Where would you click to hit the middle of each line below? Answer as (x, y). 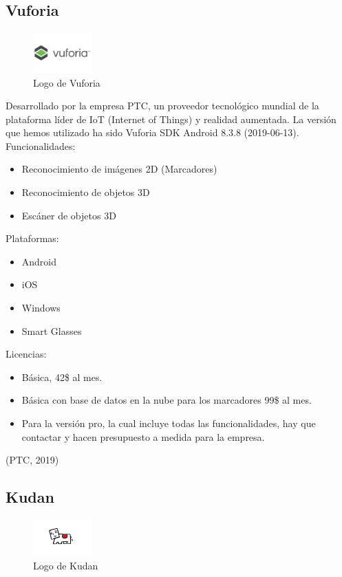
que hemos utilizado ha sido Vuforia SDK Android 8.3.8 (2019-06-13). (152, 132)
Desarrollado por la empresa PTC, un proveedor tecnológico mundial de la (162, 106)
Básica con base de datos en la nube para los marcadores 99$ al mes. (167, 400)
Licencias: (26, 354)
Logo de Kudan (66, 565)
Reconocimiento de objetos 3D (86, 192)
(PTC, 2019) (32, 460)
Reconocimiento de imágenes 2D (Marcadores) (119, 169)
